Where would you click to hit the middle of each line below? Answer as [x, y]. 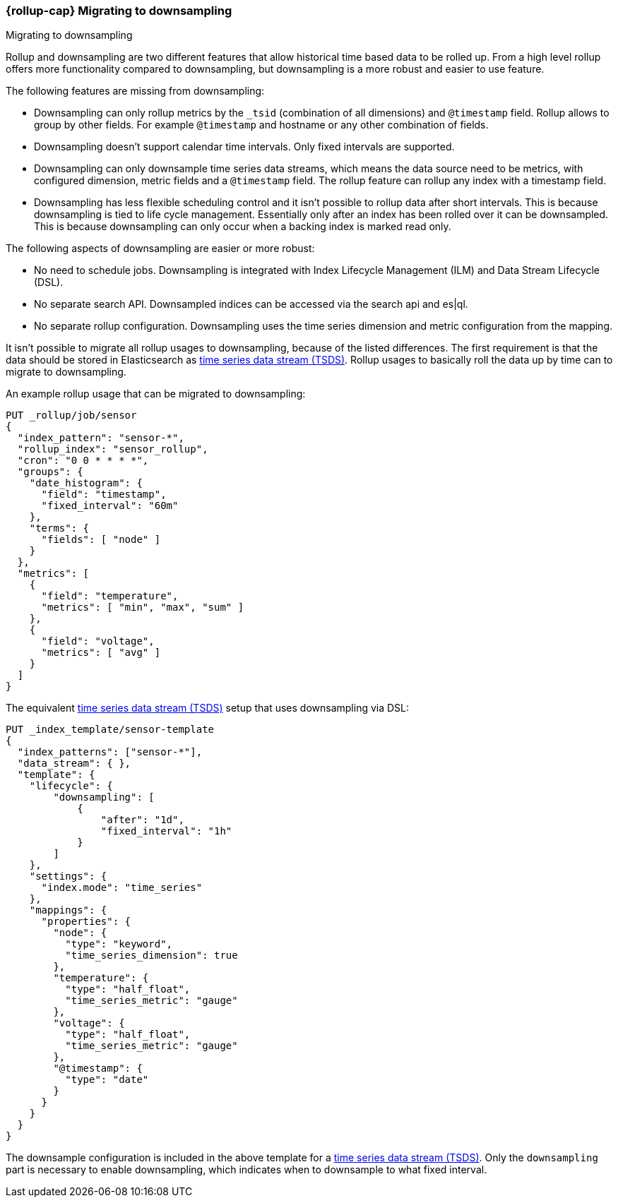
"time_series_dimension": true [151, 956]
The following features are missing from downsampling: [135, 91]
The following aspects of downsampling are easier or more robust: [160, 249]
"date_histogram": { [86, 483]
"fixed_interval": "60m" [110, 506]
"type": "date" [107, 1080]
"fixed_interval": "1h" [166, 831]
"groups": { [50, 472]
